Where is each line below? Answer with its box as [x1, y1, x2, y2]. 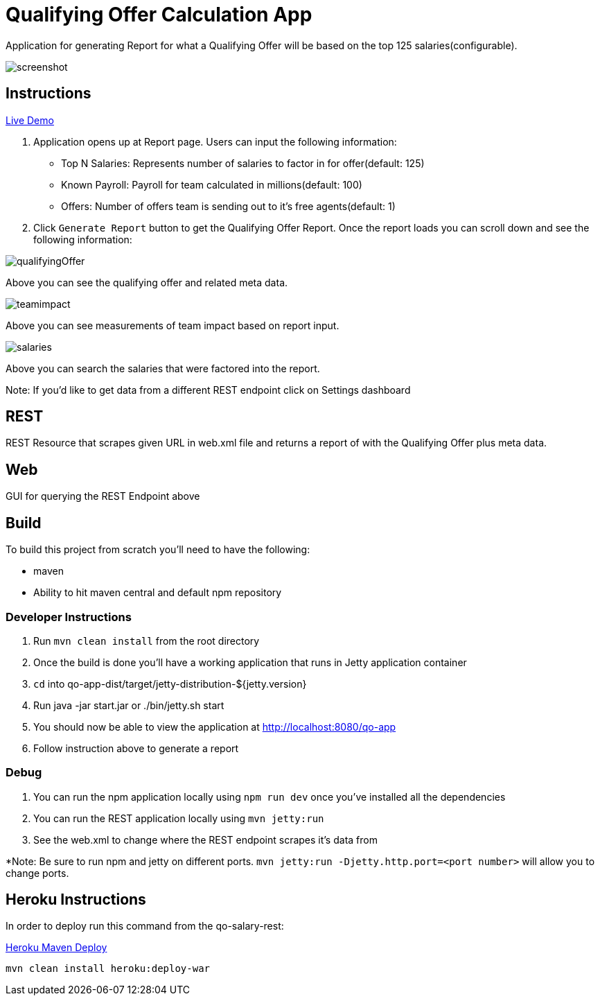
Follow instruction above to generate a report [33, 742, 239, 754]
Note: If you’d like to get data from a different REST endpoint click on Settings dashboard [6, 383, 411, 396]
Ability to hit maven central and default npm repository [33, 586, 282, 599]
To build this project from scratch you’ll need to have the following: [6, 543, 310, 556]
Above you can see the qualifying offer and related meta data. [6, 276, 288, 288]
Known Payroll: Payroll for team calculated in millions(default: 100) [61, 178, 362, 191]
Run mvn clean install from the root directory [33, 634, 260, 647]
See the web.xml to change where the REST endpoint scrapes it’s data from [33, 833, 378, 846]
